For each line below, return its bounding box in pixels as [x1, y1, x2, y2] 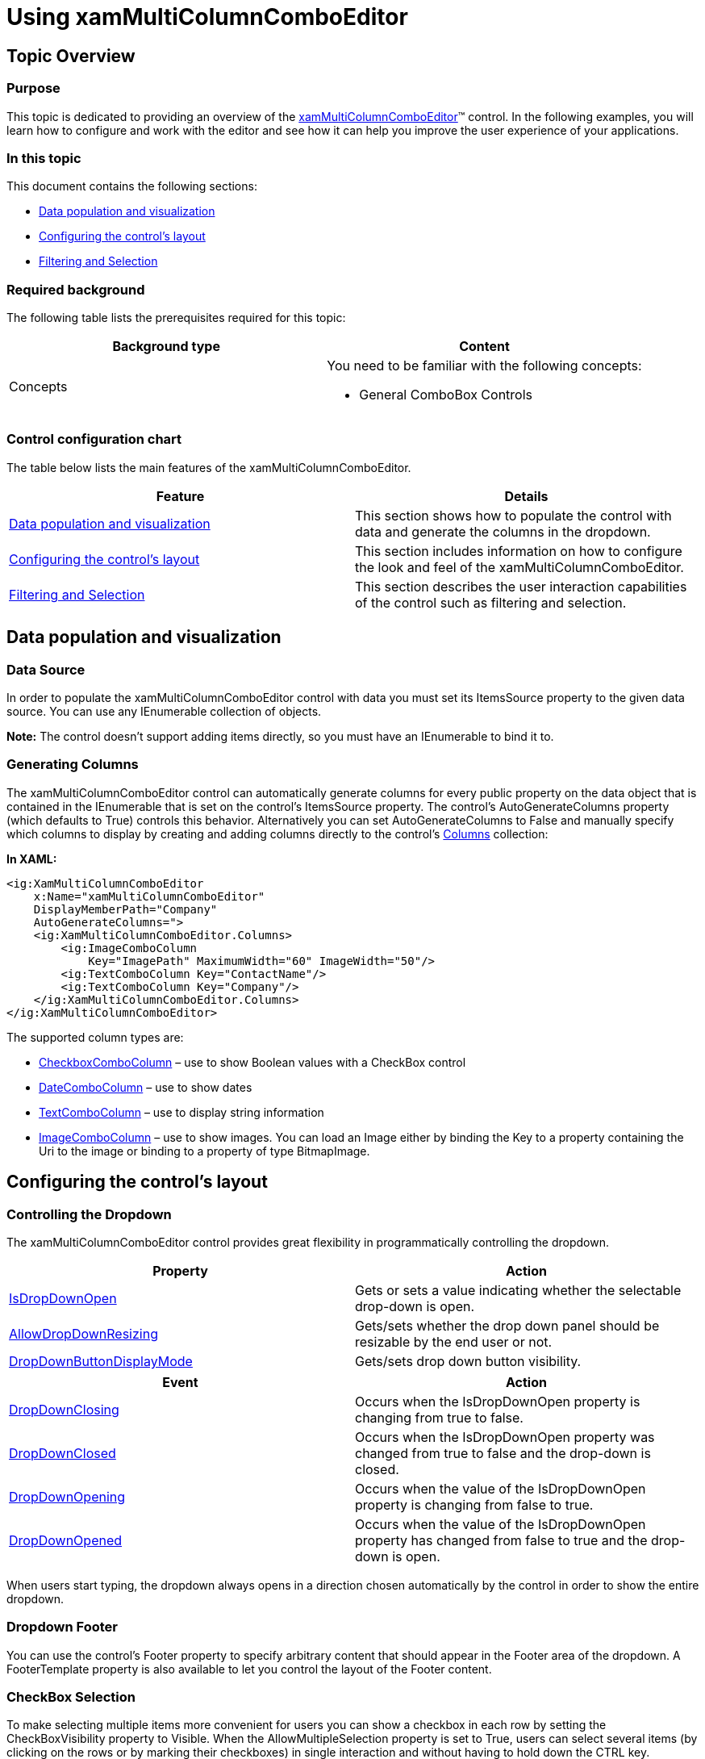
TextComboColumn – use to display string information [39, 1105, 324, 1119]
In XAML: [6, 851, 57, 866]
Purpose [6, 80, 60, 97]
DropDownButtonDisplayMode [9, 1352, 193, 1369]
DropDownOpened [9, 1531, 123, 1548]
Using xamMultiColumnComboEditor [6, 3, 408, 31]
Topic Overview [6, 45, 136, 66]
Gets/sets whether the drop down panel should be [355, 1317, 660, 1334]
